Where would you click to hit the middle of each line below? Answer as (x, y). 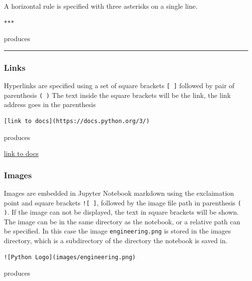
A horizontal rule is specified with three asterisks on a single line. (101, 6)
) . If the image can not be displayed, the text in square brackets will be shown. (121, 212)
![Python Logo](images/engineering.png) (70, 257)
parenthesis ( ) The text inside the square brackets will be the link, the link (118, 95)
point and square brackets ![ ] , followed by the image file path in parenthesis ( (123, 202)
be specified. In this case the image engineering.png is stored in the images (118, 231)
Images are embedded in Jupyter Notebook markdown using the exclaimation (119, 193)
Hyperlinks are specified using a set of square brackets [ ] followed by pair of (119, 85)
